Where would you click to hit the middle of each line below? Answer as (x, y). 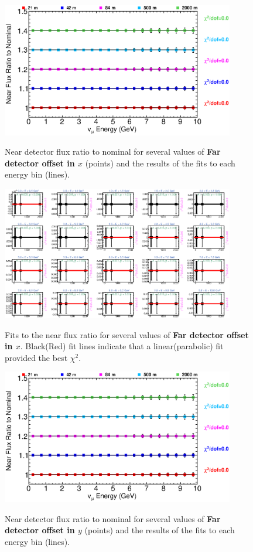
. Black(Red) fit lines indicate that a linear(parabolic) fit (122, 346)
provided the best (36, 357)
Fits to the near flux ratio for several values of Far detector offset (127, 334)
